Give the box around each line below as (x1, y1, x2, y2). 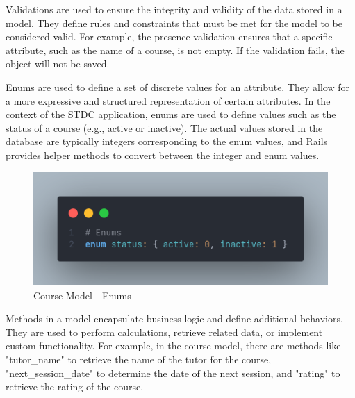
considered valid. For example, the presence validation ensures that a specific (6, 29, 333, 44)
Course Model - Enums (33, 288, 131, 302)
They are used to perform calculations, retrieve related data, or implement (6, 324, 323, 339)
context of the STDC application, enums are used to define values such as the (6, 107, 336, 122)
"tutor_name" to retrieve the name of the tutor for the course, (6, 352, 272, 367)
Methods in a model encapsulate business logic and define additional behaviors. (6, 311, 343, 326)
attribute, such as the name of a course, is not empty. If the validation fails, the (6, 42, 345, 57)
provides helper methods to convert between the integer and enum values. (6, 147, 320, 162)
